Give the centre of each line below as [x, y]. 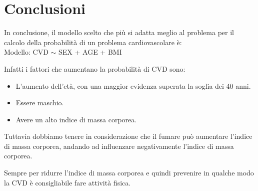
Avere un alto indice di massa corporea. [76, 119]
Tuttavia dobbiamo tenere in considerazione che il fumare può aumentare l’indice [128, 136]
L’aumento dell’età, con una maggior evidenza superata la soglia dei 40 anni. [133, 85]
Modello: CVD [26, 52]
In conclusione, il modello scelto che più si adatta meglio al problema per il [119, 32]
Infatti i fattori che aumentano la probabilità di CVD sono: [95, 68]
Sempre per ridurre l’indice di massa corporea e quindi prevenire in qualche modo [129, 173]
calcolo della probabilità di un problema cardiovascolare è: [93, 42]
